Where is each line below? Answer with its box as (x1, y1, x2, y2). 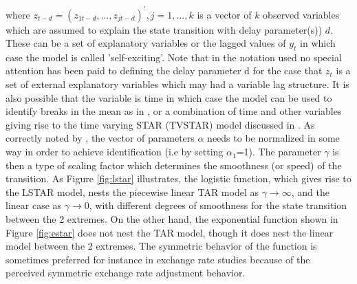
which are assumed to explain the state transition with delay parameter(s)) (6, 22, 323, 36)
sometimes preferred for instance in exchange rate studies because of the (6, 252, 310, 266)
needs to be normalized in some (207, 131, 340, 145)
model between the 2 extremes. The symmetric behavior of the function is (6, 239, 317, 253)
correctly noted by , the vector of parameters (6, 131, 195, 145)
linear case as (6, 198, 62, 212)
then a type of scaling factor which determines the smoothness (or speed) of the (6, 157, 342, 172)
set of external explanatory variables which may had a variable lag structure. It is (6, 77, 349, 91)
